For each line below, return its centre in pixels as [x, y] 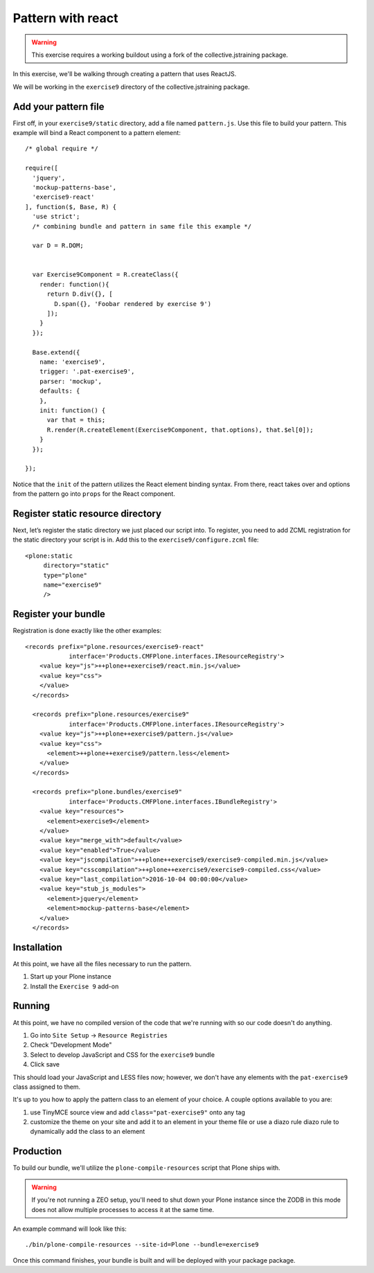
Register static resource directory [87, 514]
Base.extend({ [56, 352]
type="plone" [65, 575]
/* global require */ [62, 149]
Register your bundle [59, 614]
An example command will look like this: [70, 1229]
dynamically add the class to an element [88, 1132]
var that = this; [76, 420]
